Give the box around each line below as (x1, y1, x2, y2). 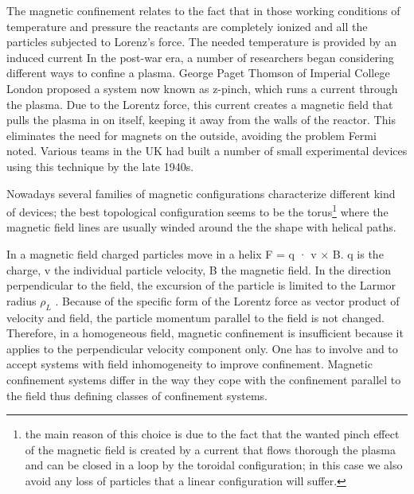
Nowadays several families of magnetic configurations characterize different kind (6, 185, 396, 201)
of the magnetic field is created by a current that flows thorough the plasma (25, 441, 396, 457)
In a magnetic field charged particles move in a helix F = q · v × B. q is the (6, 245, 384, 262)
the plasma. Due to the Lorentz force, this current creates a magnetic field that (6, 95, 393, 112)
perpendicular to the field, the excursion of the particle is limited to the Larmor (6, 277, 396, 294)
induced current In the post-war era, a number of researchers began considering (6, 49, 394, 65)
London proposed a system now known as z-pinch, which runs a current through (6, 80, 398, 96)
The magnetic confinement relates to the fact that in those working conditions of (6, 2, 400, 18)
